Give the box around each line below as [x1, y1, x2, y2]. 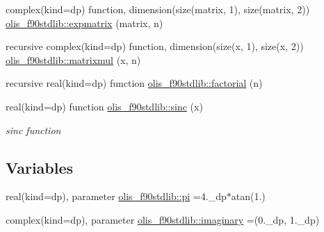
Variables [6, 156, 74, 178]
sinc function [6, 122, 61, 137]
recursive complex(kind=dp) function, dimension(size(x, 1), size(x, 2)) [6, 39, 304, 53]
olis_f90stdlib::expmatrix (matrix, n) [6, 15, 163, 30]
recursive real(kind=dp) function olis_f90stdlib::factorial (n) [6, 76, 263, 90]
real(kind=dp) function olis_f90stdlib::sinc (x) [6, 99, 203, 113]
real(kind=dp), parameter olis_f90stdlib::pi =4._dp [6, 189, 227, 204]
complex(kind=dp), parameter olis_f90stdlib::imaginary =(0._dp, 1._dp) [6, 212, 320, 226]
